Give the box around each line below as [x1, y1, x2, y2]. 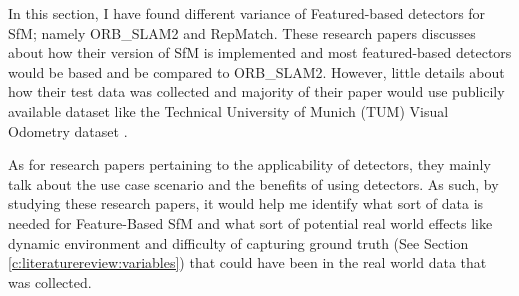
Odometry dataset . [8, 120, 128, 141]
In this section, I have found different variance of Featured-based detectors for [8, 3, 486, 23]
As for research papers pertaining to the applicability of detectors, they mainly [8, 154, 491, 175]
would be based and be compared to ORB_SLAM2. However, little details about [8, 61, 505, 82]
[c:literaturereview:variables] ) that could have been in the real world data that [8, 252, 487, 273]
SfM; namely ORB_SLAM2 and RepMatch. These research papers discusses [8, 22, 476, 43]
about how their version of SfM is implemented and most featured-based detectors [8, 42, 512, 63]
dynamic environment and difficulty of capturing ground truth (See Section [8, 232, 469, 253]
